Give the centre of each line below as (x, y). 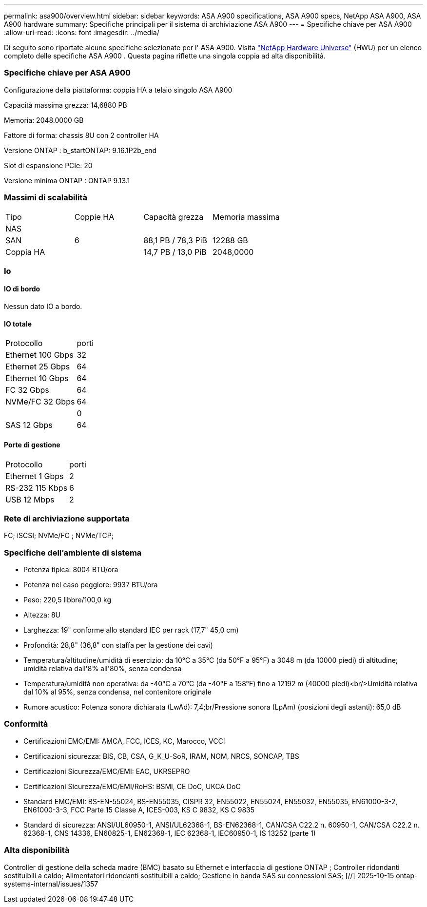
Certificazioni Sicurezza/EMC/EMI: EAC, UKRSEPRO (107, 771)
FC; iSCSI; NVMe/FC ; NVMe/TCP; (59, 536)
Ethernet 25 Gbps (38, 367)
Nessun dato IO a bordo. (43, 307)
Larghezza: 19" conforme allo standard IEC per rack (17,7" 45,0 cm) (131, 630)
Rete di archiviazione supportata (67, 518)
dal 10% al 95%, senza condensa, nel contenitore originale (117, 692)
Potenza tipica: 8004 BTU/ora (71, 570)
